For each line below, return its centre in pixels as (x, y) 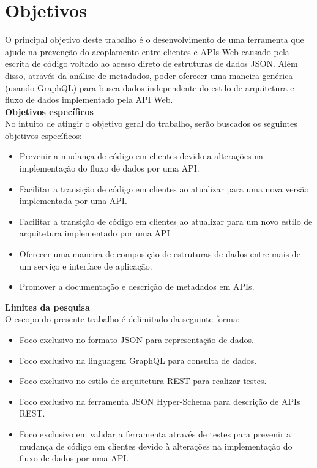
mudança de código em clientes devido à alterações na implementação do (156, 446)
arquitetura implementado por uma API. (96, 233)
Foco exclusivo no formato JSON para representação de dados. (136, 339)
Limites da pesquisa (47, 307)
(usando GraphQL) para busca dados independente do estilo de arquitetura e (150, 87)
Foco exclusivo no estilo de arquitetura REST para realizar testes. (143, 381)
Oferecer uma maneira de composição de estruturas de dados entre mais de (160, 254)
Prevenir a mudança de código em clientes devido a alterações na (141, 156)
